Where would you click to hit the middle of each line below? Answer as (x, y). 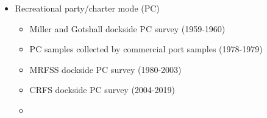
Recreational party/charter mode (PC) (87, 8)
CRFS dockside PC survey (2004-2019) (102, 90)
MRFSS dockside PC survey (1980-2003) (105, 69)
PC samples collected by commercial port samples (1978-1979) (146, 49)
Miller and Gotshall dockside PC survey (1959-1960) (127, 28)
